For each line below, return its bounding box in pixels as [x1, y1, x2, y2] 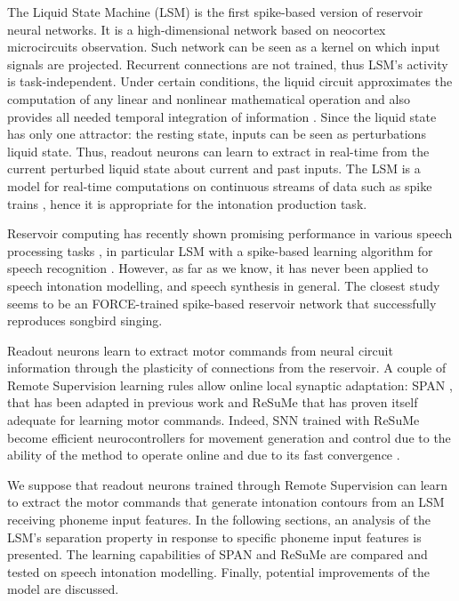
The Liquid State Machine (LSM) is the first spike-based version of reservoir [7, 3, 423, 20]
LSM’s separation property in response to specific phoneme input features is [7, 527, 422, 546]
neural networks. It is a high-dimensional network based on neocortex [7, 20, 386, 38]
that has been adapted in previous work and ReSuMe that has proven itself [7, 393, 418, 412]
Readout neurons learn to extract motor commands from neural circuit [7, 341, 393, 359]
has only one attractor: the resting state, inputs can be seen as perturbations [7, 124, 426, 143]
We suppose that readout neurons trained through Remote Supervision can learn [7, 475, 448, 493]
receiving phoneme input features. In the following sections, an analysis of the [7, 510, 431, 529]
